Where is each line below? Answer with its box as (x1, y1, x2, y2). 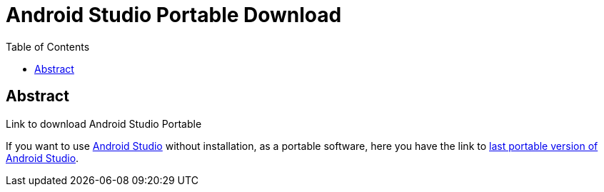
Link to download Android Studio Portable (6, 117, 202, 130)
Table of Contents (6, 40, 90, 53)
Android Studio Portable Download (6, 3, 342, 27)
